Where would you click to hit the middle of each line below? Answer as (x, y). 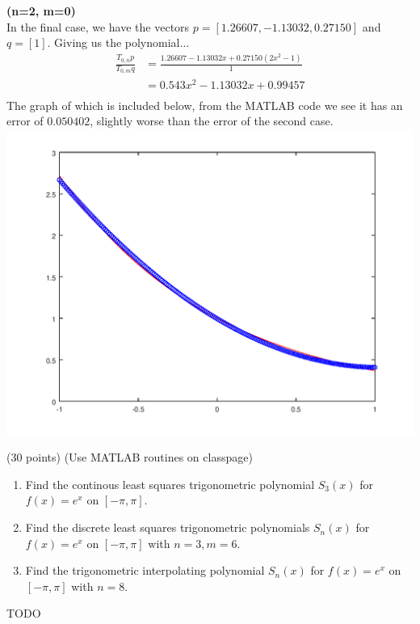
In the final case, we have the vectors (98, 26)
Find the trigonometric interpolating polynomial (145, 570)
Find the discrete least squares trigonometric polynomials (168, 527)
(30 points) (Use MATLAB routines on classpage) (130, 457)
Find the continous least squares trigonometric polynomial (170, 484)
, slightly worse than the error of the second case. (212, 121)
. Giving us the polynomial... (118, 42)
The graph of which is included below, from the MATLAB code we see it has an (205, 105)
